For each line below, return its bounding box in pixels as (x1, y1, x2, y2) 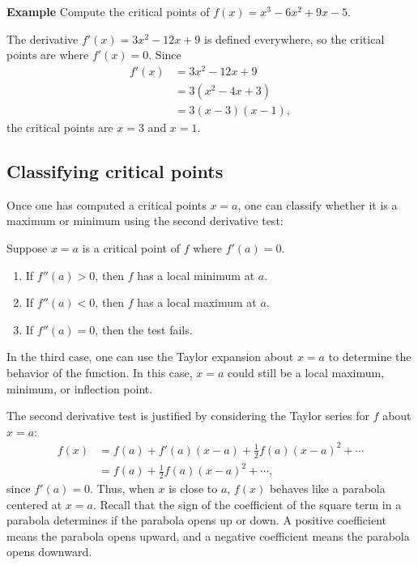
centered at (6, 495, 62, 512)
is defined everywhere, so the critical (203, 30, 385, 47)
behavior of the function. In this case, (6, 363, 193, 380)
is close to (168, 480, 218, 496)
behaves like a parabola (269, 480, 386, 496)
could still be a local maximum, (228, 363, 385, 380)
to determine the (328, 348, 412, 365)
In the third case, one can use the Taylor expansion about (6, 348, 294, 365)
